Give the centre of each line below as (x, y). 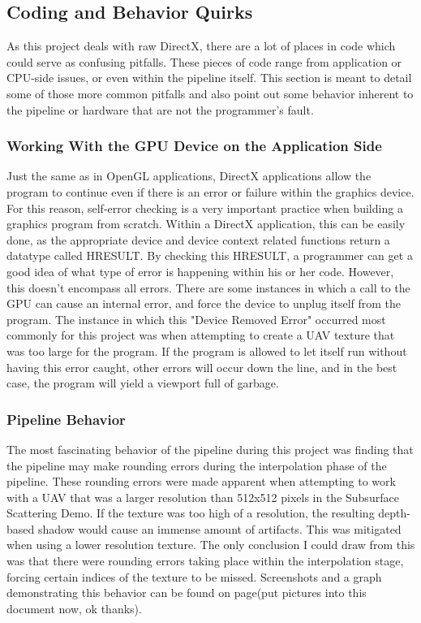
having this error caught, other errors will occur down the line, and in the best (202, 367)
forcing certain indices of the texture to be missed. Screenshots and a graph (194, 576)
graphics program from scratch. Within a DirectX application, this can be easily (206, 224)
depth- (394, 513)
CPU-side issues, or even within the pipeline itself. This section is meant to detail (209, 78)
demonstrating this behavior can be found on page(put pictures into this (187, 593)
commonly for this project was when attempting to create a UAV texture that (201, 335)
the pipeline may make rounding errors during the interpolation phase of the (197, 465)
